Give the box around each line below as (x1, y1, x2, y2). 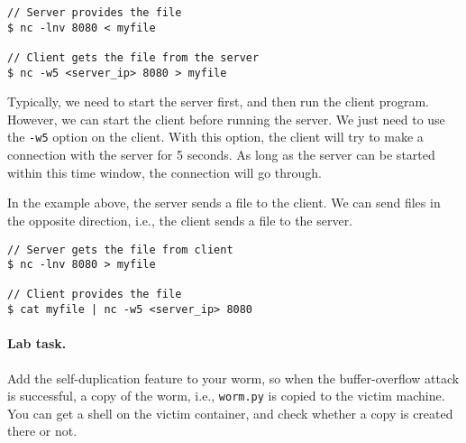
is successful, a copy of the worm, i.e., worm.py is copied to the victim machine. (7, 386, 445, 405)
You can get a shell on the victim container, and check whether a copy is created (7, 403, 453, 422)
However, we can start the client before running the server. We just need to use (7, 109, 445, 128)
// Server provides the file (7, 6, 182, 19)
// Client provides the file (7, 288, 182, 301)
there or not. (7, 421, 78, 440)
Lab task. (7, 334, 67, 353)
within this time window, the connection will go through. (7, 162, 322, 181)
